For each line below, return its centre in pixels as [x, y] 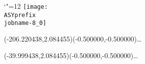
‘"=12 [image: [26, 6]
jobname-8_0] [25, 23]
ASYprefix [20, 15]
